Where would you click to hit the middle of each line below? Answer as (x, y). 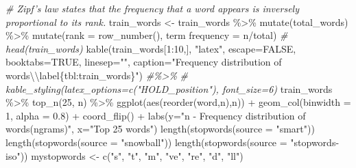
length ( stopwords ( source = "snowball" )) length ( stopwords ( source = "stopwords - (173, 142)
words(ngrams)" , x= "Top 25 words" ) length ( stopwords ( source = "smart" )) (160, 129)
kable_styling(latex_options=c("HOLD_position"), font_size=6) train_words (169, 88)
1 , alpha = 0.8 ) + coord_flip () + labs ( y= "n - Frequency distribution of (156, 115)
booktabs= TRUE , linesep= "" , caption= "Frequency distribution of (144, 62)
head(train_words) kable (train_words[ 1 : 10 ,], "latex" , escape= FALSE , (151, 48)
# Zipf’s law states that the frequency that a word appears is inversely (152, 8)
